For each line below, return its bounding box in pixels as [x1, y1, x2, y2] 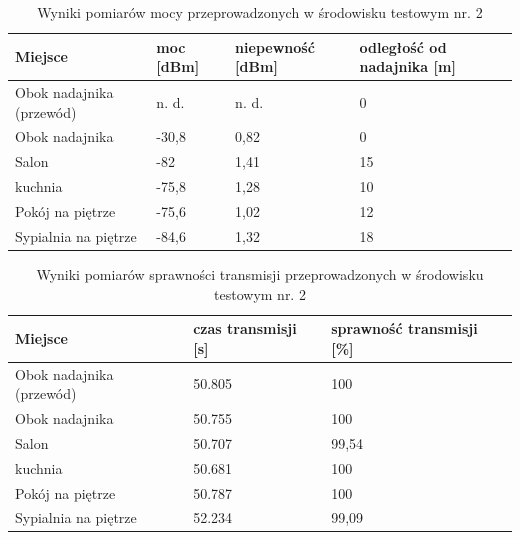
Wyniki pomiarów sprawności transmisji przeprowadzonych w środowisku [36, 263, 484, 284]
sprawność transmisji [331, 318, 478, 339]
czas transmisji [193, 318, 297, 339]
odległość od [359, 36, 447, 57]
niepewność [235, 36, 315, 57]
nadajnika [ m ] [359, 56, 456, 77]
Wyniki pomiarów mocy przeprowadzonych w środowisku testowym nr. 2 [37, 2, 483, 22]
